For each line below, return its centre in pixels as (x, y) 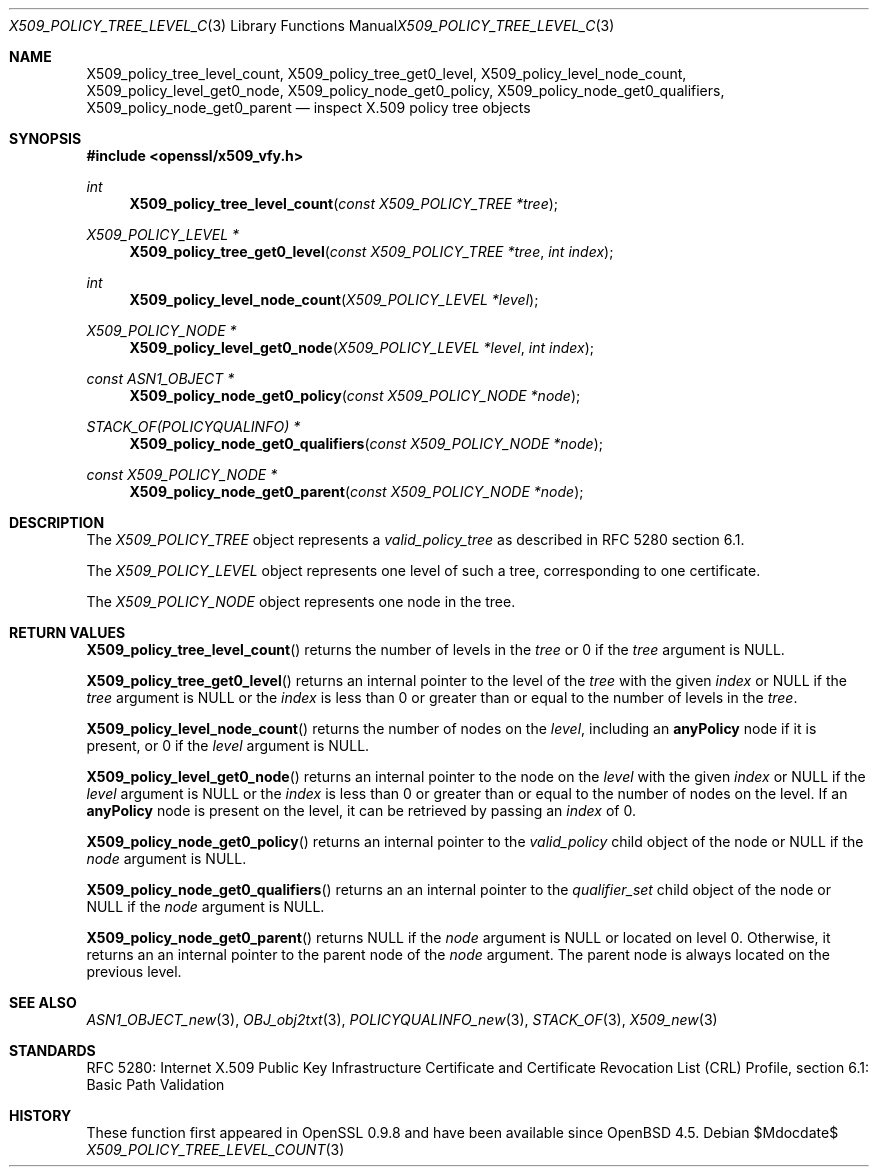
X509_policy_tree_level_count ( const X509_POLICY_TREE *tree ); (344, 203)
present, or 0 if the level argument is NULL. (228, 745)
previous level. (134, 971)
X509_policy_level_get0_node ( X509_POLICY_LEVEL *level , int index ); (361, 347)
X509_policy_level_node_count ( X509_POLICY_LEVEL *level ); (334, 299)
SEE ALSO (43, 1002)
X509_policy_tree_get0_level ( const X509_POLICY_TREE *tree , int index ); (371, 251)
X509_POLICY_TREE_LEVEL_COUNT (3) (215, 1149)
